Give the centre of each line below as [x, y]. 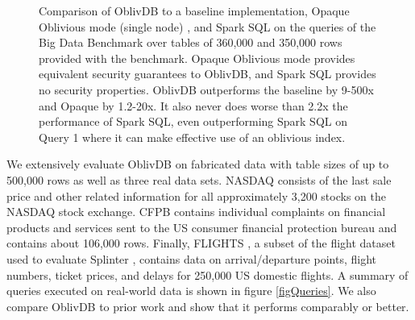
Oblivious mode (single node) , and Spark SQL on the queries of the [207, 26]
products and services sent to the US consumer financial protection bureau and [202, 227]
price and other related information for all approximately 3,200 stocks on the [196, 195]
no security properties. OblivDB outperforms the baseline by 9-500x [206, 89]
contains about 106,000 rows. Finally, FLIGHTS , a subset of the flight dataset [201, 243]
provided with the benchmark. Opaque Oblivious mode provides [197, 58]
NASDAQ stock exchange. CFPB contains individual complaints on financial [196, 212]
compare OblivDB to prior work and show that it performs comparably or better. [208, 306]
